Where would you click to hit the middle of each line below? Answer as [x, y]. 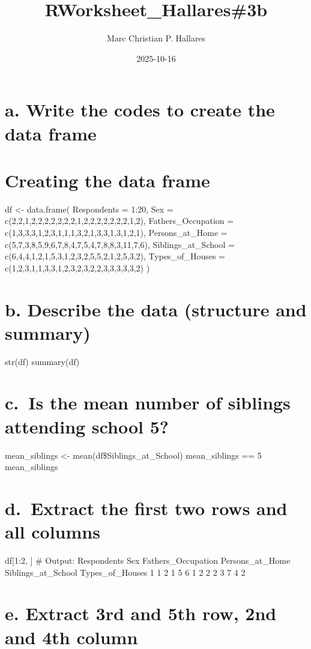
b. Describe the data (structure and [156, 309]
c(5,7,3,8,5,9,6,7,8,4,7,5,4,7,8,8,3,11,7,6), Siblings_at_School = [120, 244]
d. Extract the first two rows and [146, 508]
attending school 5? [87, 426]
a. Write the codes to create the [140, 110]
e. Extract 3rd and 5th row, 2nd [141, 613]
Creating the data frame [107, 180]
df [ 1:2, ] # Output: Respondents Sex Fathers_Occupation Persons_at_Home [148, 560]
